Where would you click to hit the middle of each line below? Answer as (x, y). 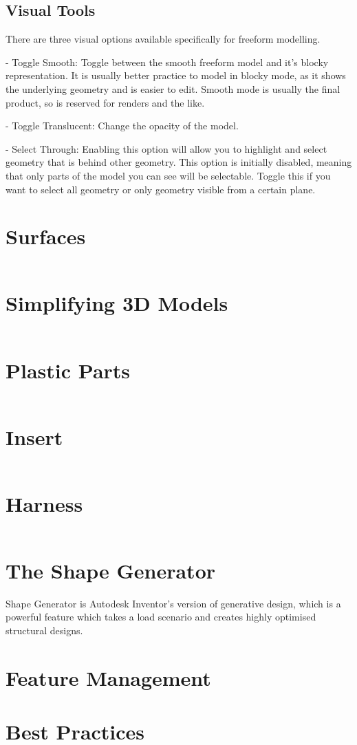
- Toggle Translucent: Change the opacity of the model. (122, 126)
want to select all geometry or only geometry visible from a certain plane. (161, 189)
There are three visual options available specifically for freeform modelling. (163, 39)
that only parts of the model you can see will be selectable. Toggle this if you (168, 175)
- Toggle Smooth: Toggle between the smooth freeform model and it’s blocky (167, 62)
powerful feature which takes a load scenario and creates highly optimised (161, 617)
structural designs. (44, 630)
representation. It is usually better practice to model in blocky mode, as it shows (176, 75)
